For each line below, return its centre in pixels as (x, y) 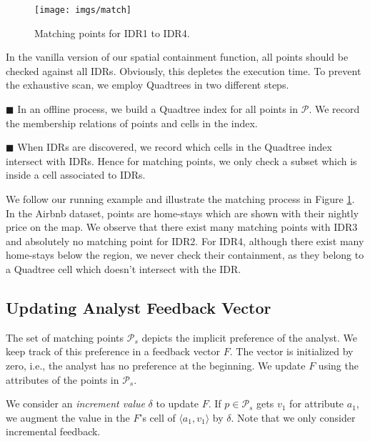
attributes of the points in (62, 379)
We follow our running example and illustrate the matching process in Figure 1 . (180, 199)
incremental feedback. (53, 431)
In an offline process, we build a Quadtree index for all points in (158, 109)
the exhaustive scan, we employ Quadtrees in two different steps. (147, 85)
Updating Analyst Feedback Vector (139, 307)
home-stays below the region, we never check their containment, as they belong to (185, 255)
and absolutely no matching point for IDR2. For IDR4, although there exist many (185, 241)
